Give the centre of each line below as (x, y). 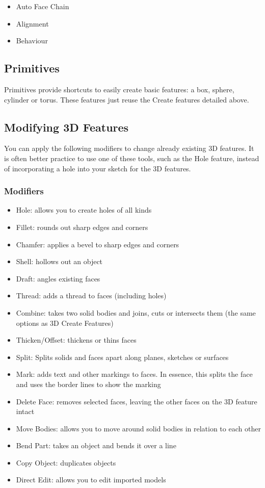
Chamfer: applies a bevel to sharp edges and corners (98, 244)
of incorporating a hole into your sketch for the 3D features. (98, 168)
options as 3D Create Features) (65, 323)
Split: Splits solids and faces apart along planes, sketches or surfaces (122, 357)
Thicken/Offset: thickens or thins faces (76, 340)
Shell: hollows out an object (59, 261)
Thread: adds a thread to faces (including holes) (91, 296)
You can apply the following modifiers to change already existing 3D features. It (129, 148)
